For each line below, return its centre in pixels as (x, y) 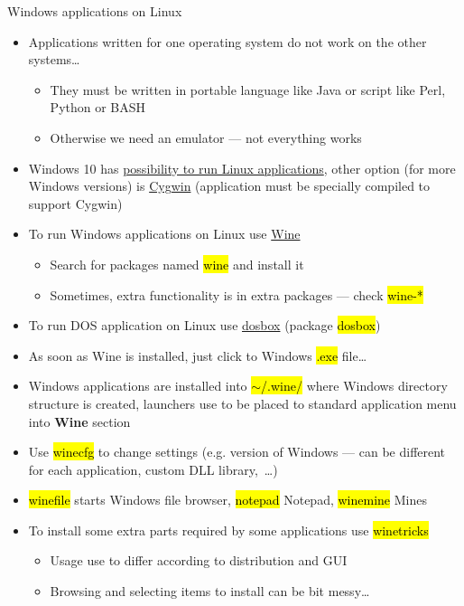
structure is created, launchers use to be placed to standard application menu (242, 403)
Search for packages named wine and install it (177, 264)
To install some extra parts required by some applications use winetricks (228, 530)
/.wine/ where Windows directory (354, 386)
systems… (54, 59)
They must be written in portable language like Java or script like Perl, (248, 89)
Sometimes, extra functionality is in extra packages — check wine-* (237, 294)
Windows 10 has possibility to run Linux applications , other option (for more (242, 168)
